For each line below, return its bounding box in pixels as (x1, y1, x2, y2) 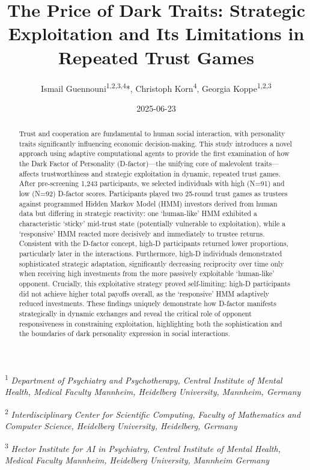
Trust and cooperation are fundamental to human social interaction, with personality (19, 128, 285, 139)
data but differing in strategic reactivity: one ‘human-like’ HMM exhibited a (19, 208, 258, 218)
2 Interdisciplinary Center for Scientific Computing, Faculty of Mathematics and (5, 406, 301, 420)
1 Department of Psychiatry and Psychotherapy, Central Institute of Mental (5, 372, 282, 386)
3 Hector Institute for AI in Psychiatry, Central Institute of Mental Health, (5, 440, 281, 454)
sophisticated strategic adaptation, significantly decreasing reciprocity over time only (19, 258, 284, 268)
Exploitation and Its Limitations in (8, 21, 305, 46)
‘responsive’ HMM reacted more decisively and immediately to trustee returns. (19, 228, 265, 238)
